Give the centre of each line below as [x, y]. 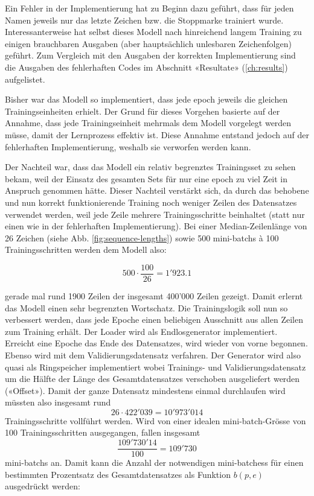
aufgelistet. [25, 79]
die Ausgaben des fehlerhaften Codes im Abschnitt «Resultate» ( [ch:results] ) [146, 67]
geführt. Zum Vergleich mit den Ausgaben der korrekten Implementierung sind [150, 55]
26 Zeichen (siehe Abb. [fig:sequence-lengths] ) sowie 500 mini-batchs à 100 [142, 237]
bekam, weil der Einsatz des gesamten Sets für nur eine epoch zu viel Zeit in [146, 178]
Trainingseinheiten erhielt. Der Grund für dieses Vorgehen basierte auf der [143, 111]
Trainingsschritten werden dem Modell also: [86, 250]
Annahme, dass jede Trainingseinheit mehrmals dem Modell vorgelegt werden [148, 123]
